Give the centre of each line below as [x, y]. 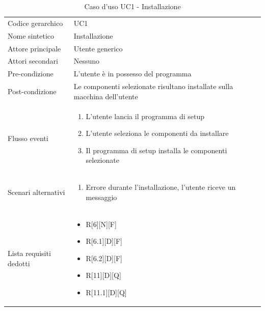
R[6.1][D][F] [104, 241]
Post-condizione [32, 91]
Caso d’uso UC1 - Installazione [132, 6]
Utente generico [98, 48]
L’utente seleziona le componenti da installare [157, 133]
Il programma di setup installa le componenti [156, 150]
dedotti [19, 263]
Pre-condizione [31, 74]
